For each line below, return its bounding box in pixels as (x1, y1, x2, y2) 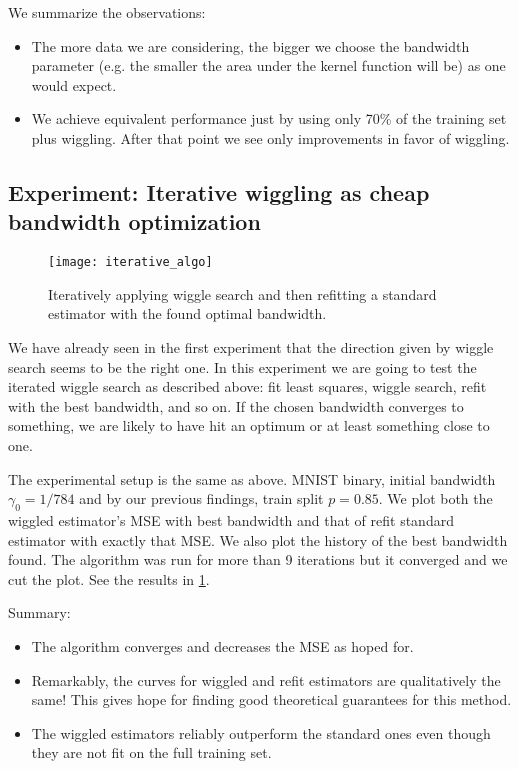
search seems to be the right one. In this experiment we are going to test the (8, 356, 477, 377)
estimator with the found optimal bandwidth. (48, 303, 327, 324)
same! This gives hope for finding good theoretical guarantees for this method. (31, 689, 512, 710)
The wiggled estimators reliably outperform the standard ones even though (31, 722, 491, 743)
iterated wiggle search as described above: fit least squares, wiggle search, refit (8, 376, 487, 397)
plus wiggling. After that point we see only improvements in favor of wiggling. (31, 127, 510, 148)
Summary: (8, 602, 71, 623)
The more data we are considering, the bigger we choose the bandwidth (31, 35, 470, 56)
